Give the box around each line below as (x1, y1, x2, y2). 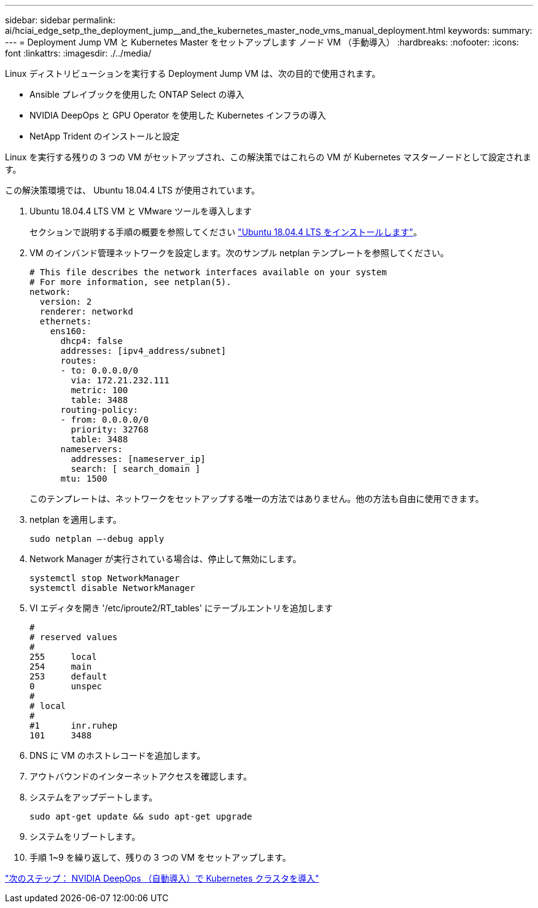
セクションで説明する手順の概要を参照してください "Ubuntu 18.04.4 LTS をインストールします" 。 (29, 227, 422, 237)
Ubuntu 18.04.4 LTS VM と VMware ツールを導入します (29, 206, 252, 216)
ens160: (50, 326, 87, 336)
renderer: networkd (39, 307, 133, 316)
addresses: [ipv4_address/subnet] (60, 346, 227, 356)
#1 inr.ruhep (29, 721, 118, 730)
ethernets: (39, 316, 92, 326)
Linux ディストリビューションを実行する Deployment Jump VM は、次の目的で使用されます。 (5, 68, 381, 79)
